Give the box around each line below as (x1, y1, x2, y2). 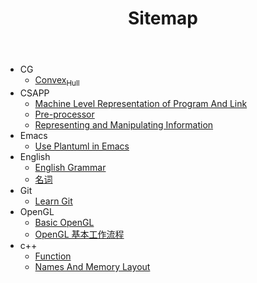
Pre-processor (34, 108, 95, 120)
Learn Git (34, 195, 73, 207)
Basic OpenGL (34, 216, 95, 228)
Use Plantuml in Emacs (34, 140, 130, 152)
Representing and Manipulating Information (34, 118, 214, 131)
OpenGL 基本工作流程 (34, 228, 125, 240)
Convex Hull (34, 74, 80, 88)
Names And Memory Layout (34, 260, 151, 272)
